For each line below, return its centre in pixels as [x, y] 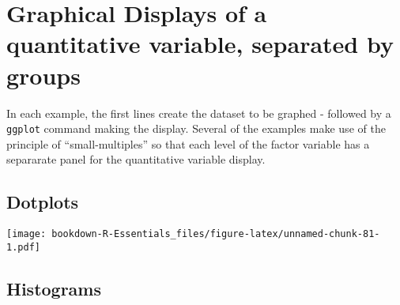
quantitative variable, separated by [200, 44]
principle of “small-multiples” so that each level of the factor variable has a [188, 143]
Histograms [54, 288]
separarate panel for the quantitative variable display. [136, 159]
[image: [26, 234]
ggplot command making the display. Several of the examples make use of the [196, 128]
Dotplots [43, 202]
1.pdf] [23, 247]
